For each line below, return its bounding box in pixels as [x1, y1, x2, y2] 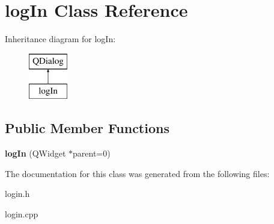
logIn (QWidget [5, 147, 66, 160]
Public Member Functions [5, 119, 169, 137]
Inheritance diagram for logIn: [5, 33, 116, 45]
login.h [5, 187, 30, 200]
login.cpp [5, 207, 38, 220]
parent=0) [73, 147, 111, 160]
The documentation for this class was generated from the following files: [5, 167, 270, 179]
